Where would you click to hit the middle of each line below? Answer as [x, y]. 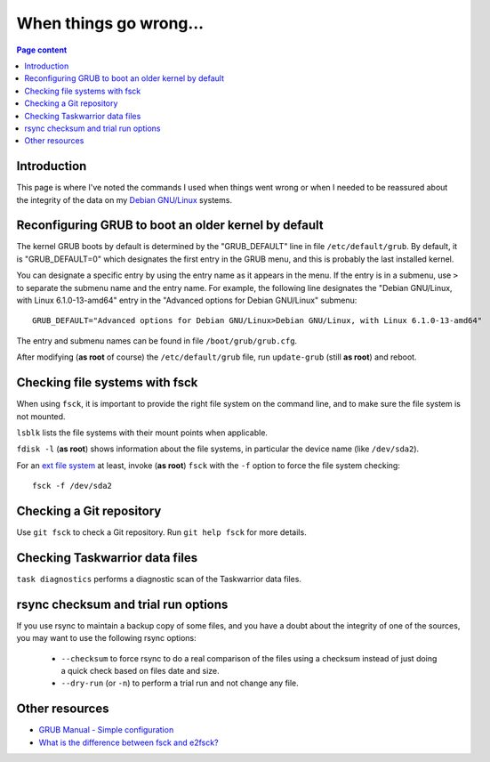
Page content [42, 50]
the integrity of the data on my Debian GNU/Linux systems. [125, 199]
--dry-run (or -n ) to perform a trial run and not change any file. [180, 683]
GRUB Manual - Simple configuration [106, 730]
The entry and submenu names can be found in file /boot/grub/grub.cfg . [157, 340]
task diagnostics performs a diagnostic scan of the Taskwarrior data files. [159, 579]
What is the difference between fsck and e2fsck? [129, 742]
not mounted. [41, 416]
